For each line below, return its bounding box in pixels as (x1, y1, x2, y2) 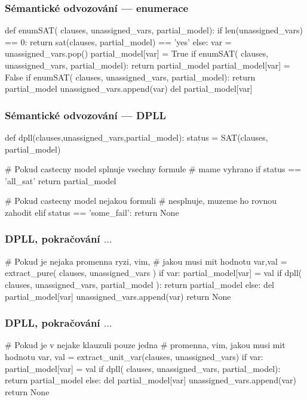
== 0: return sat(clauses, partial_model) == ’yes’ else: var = (5, 35, 232, 48)
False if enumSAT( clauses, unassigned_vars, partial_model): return (5, 70, 256, 83)
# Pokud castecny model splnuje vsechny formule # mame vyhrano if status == (5, 163, 302, 175)
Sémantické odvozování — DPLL (5, 107, 166, 122)
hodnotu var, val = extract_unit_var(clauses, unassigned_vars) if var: (5, 350, 263, 362)
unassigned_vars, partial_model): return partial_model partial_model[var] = (5, 59, 290, 71)
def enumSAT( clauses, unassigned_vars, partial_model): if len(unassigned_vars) (5, 24, 303, 36)
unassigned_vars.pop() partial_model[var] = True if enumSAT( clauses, (5, 47, 269, 60)
